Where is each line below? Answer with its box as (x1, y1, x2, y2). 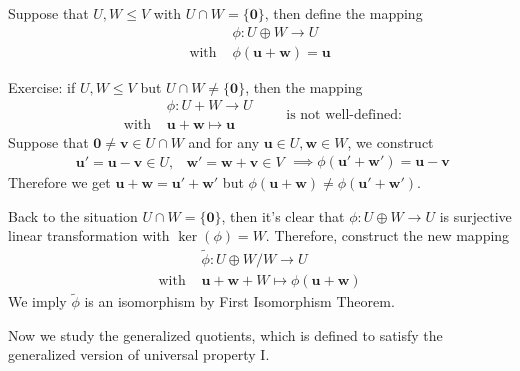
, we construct (347, 132, 434, 153)
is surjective (439, 205, 512, 226)
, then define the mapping (264, 3, 423, 23)
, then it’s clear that (221, 205, 345, 226)
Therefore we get (8, 171, 111, 192)
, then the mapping (245, 76, 363, 97)
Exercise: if (8, 76, 76, 97)
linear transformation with (8, 225, 170, 246)
